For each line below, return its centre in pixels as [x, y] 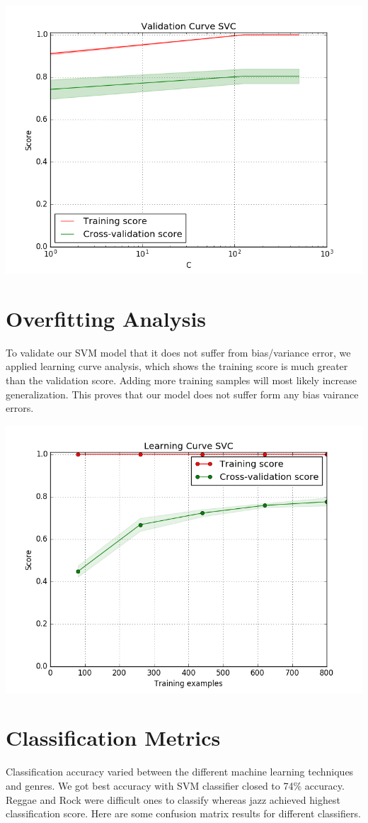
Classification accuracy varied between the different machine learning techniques [180, 772]
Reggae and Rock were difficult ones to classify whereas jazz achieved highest [173, 799]
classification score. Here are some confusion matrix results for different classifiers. [183, 813]
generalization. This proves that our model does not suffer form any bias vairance [182, 394]
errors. [20, 408]
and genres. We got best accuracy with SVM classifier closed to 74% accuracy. [175, 785]
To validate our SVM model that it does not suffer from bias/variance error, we [178, 352]
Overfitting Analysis [106, 318]
